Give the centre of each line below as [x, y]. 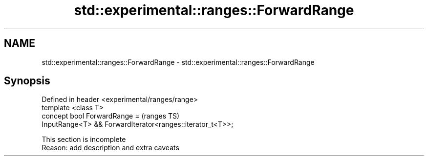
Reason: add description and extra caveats [110, 148]
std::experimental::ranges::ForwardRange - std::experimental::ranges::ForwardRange [178, 62]
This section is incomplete [84, 140]
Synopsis [27, 81]
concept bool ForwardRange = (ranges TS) [111, 116]
